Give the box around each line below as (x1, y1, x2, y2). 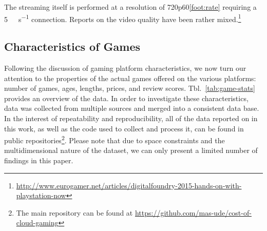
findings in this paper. (4, 155, 73, 166)
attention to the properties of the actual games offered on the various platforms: (4, 72, 256, 83)
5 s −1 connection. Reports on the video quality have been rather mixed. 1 (4, 12, 241, 24)
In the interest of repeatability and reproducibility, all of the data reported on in (4, 113, 258, 124)
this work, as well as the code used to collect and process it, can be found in (4, 123, 244, 133)
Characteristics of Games (4, 38, 140, 54)
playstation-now (16, 190, 66, 201)
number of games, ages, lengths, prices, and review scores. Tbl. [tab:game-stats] (4, 83, 255, 93)
